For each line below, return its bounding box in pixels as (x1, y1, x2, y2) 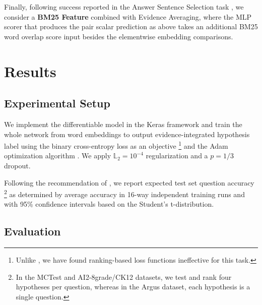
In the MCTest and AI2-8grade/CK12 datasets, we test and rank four (16, 271, 232, 282)
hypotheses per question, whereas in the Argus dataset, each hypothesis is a (16, 281, 250, 292)
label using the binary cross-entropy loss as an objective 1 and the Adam (4, 139, 228, 151)
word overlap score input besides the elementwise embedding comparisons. (4, 31, 233, 41)
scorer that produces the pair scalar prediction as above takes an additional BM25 (4, 21, 258, 32)
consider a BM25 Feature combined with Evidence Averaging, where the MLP (4, 11, 252, 22)
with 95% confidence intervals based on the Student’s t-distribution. (4, 199, 214, 209)
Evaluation (4, 223, 61, 239)
